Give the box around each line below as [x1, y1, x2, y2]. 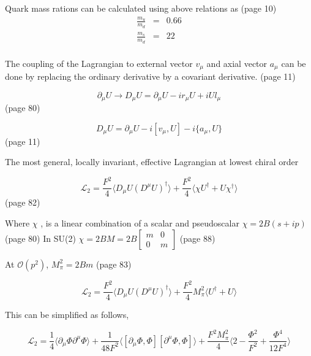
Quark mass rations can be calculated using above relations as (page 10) [5, 2, 277, 14]
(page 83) [96, 257, 132, 270]
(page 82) [5, 196, 40, 209]
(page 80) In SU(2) [5, 231, 76, 244]
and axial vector [206, 56, 268, 69]
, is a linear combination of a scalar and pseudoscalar [40, 217, 239, 230]
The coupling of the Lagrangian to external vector [5, 56, 193, 69]
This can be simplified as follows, [5, 308, 129, 321]
